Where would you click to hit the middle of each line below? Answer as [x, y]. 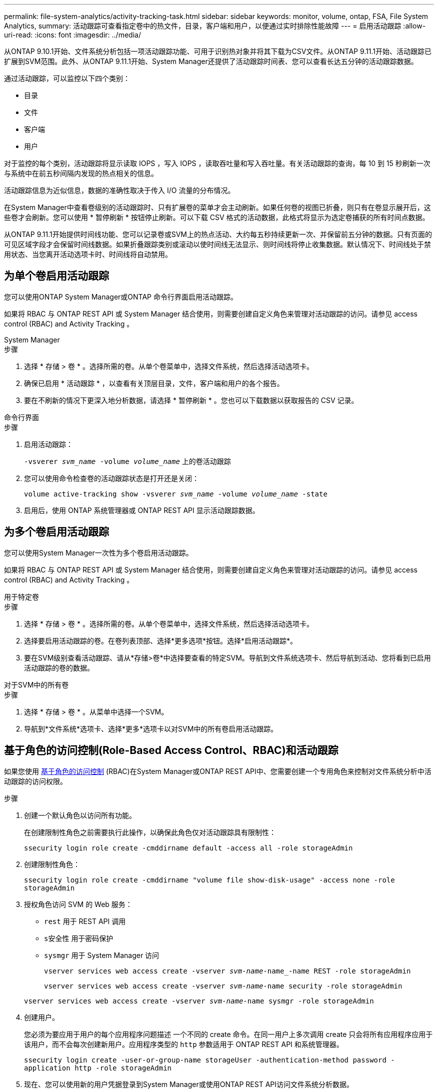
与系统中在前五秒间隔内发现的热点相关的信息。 [81, 173]
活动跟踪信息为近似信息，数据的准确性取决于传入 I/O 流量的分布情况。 [119, 190]
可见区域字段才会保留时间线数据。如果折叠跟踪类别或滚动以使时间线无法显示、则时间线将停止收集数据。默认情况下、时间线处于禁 [217, 244]
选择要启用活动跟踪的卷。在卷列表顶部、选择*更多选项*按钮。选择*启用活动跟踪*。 [161, 640]
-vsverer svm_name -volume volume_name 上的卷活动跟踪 [127, 461]
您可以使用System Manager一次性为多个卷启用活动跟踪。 [98, 552]
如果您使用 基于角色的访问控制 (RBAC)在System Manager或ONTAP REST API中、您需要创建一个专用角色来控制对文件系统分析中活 [218, 771]
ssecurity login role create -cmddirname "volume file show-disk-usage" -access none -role [209, 880]
